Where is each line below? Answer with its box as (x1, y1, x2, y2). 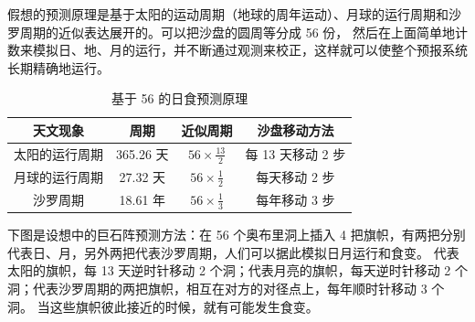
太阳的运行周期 (14, 144, 103, 163)
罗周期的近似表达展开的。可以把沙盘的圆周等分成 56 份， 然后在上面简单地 (7, 22, 455, 41)
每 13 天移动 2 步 (245, 144, 346, 163)
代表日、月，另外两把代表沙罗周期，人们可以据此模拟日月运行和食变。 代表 (7, 242, 459, 262)
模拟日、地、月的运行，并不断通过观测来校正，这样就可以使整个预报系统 (32, 40, 468, 59)
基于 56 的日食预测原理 (111, 89, 248, 108)
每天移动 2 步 (256, 167, 335, 186)
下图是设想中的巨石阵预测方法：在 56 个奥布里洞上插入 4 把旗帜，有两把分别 (7, 225, 466, 244)
